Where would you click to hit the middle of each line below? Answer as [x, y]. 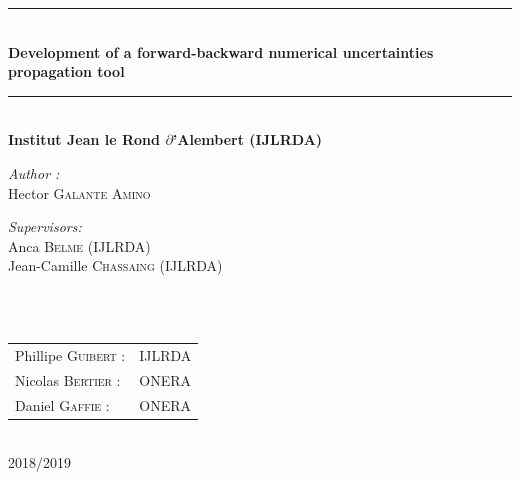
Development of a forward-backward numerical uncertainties [221, 51]
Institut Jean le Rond [84, 139]
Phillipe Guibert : [70, 354]
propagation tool [66, 71]
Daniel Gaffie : [62, 404]
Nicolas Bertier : [68, 379]
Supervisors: [45, 226]
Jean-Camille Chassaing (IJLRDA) [115, 265]
